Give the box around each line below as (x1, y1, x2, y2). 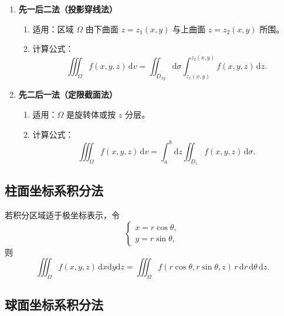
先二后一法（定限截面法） (18, 88, 117, 101)
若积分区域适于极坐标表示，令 (5, 209, 120, 221)
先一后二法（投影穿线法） (18, 3, 117, 15)
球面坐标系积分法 (5, 295, 103, 314)
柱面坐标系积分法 (5, 181, 103, 199)
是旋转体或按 (66, 108, 116, 121)
